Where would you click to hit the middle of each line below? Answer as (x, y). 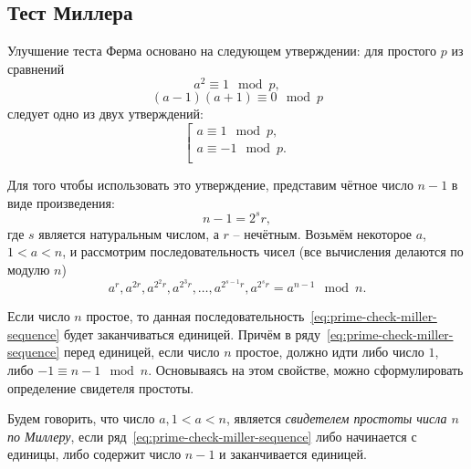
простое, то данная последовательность (195, 316)
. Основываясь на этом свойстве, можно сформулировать (306, 370)
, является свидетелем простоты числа (336, 418)
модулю (29, 270)
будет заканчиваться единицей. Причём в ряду (192, 334)
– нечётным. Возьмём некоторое (323, 233)
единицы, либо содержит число (94, 454)
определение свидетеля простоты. (101, 387)
